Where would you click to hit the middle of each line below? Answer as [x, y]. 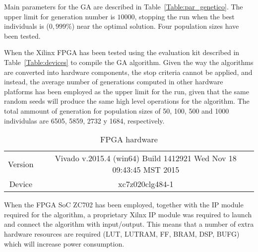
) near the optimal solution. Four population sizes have [155, 26]
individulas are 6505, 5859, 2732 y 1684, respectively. [84, 120]
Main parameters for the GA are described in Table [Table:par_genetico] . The [124, 6]
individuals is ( [27, 26]
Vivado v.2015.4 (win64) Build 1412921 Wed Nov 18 [146, 158]
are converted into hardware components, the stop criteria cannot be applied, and [128, 72]
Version [21, 164]
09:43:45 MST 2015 [146, 170]
